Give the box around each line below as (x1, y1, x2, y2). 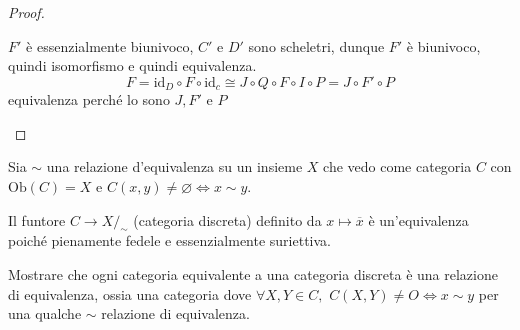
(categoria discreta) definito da (133, 209, 322, 230)
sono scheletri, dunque (248, 35, 385, 56)
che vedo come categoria (323, 156, 472, 177)
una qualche (8, 303, 82, 324)
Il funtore (8, 209, 66, 230)
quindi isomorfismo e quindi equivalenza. (8, 55, 257, 76)
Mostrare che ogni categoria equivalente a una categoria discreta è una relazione (8, 264, 498, 284)
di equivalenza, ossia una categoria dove (8, 283, 252, 304)
